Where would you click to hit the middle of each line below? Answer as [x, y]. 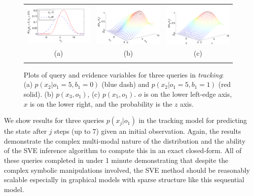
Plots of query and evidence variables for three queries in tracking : [124, 74]
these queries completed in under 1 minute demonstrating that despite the [116, 160]
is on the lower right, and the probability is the [101, 103]
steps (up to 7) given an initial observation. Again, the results [147, 131]
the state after [25, 131]
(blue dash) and [126, 84]
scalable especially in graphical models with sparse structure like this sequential [124, 179]
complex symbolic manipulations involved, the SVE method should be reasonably [127, 170]
